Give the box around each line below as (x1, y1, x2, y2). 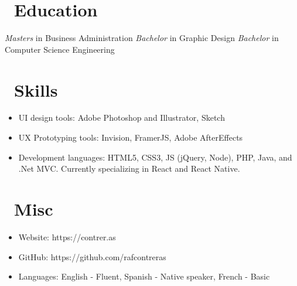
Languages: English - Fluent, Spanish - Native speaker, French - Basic (18, 270, 270, 282)
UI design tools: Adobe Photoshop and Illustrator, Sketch (18, 111, 225, 124)
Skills (14, 77, 58, 101)
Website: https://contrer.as (18, 230, 116, 243)
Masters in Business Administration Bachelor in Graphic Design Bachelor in (5, 32, 279, 44)
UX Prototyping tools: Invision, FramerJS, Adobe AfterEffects (18, 131, 243, 144)
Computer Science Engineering (5, 43, 115, 55)
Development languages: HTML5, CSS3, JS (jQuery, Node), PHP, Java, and (18, 151, 292, 163)
